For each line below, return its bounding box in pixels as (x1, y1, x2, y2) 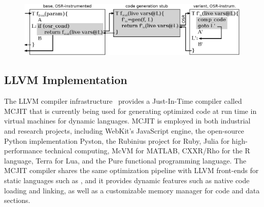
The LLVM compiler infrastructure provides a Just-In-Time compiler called (4, 96, 242, 106)
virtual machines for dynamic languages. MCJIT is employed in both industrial (4, 115, 251, 126)
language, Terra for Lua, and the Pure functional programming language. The (4, 155, 247, 165)
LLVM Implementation (4, 72, 127, 88)
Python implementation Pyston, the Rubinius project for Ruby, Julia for (4, 135, 229, 146)
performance (4, 145, 43, 156)
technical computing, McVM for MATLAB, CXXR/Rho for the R (45, 145, 250, 156)
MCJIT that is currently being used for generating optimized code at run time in (4, 105, 257, 116)
